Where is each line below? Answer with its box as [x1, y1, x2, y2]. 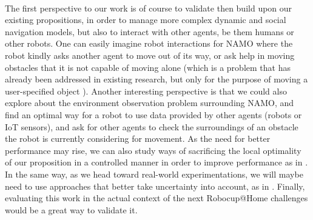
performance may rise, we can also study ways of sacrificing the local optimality [5, 144, 301, 156]
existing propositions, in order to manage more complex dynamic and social [5, 13, 286, 26]
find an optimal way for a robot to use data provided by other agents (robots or [5, 108, 302, 121]
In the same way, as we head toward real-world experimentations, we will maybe [5, 167, 303, 180]
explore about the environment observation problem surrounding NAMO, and [5, 96, 294, 109]
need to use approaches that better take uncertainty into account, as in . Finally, [5, 179, 305, 192]
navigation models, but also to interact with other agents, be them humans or [5, 25, 294, 38]
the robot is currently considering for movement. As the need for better [5, 132, 271, 145]
